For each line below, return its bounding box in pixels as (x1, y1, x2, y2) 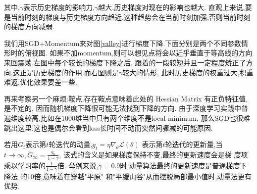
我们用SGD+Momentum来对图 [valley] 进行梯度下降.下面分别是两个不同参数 (4, 38, 242, 48)
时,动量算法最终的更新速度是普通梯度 (120, 160, 240, 170)
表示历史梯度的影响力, (23, 2, 95, 12)
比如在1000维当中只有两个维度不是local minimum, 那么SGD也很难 (40, 112, 250, 123)
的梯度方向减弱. (4, 21, 54, 32)
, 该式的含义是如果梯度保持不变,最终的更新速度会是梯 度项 (59, 149, 248, 159)
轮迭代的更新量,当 (165, 139, 223, 149)
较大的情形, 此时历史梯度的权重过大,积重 (122, 67, 254, 77)
